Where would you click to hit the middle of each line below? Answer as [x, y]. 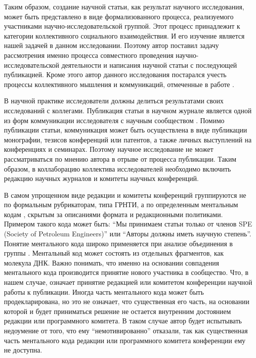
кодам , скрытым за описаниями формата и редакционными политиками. [113, 214]
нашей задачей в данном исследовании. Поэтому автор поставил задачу [111, 45]
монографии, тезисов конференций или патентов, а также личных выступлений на [128, 139]
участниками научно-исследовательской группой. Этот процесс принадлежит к [122, 26]
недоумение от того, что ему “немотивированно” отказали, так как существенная [126, 330]
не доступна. [23, 350]
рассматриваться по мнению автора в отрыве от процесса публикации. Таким [120, 158]
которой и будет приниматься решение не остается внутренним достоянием [118, 311]
